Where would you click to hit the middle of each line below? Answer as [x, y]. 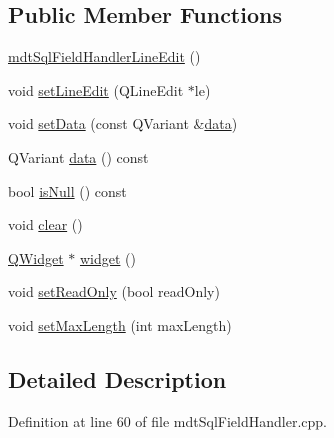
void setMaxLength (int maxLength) [120, 324]
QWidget [36, 257]
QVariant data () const [78, 156]
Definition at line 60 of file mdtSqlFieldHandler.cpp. [167, 420]
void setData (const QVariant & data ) [123, 123]
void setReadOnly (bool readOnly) [114, 291]
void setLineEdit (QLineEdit [96, 89]
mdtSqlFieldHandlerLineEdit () [104, 56]
